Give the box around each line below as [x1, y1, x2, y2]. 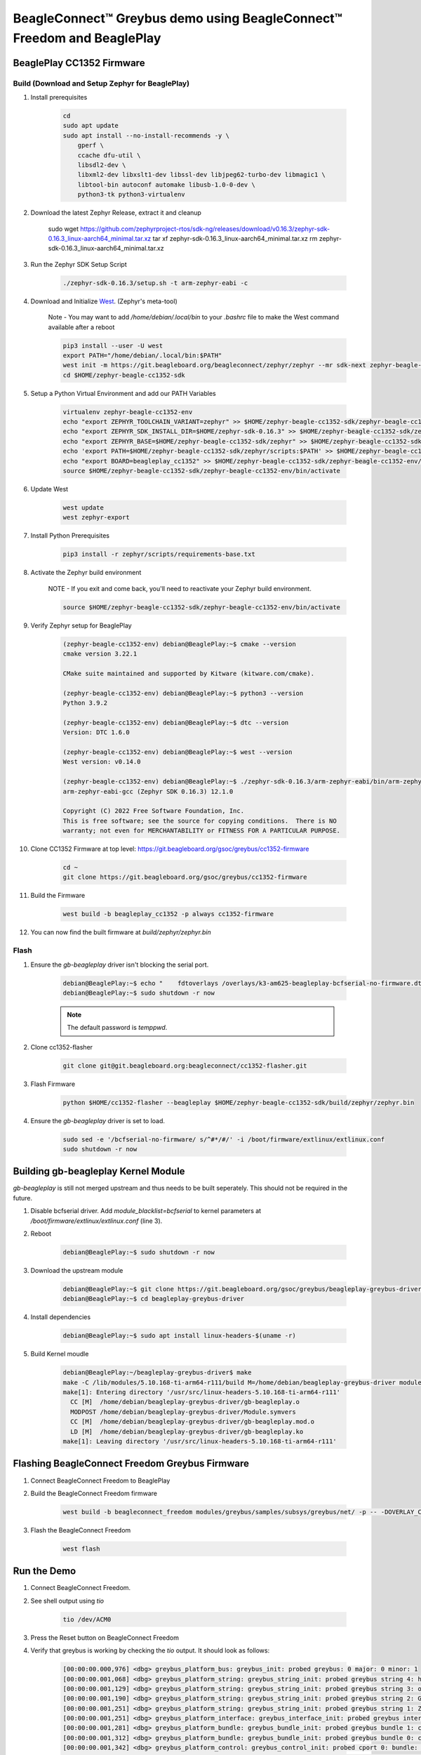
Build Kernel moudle [30, 1350, 89, 1358]
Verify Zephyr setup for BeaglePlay [30, 621, 133, 630]
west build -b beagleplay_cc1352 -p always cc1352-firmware [62, 910, 274, 918]
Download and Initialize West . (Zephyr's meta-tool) [30, 297, 178, 305]
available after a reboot [48, 323, 115, 331]
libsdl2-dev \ [77, 161, 126, 169]
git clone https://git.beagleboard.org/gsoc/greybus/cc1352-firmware [62, 873, 307, 881]
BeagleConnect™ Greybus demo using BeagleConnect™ [13, 11, 343, 26]
